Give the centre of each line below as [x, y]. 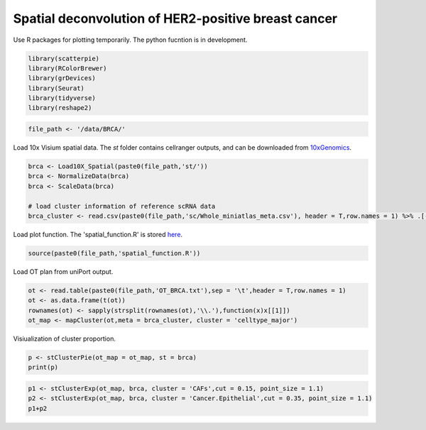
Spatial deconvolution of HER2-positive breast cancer [175, 18]
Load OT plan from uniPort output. [63, 271]
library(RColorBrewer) [67, 68]
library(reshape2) [60, 108]
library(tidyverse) [62, 98]
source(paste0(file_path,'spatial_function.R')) [114, 253]
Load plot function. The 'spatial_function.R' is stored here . [98, 234]
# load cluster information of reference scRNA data [122, 206]
